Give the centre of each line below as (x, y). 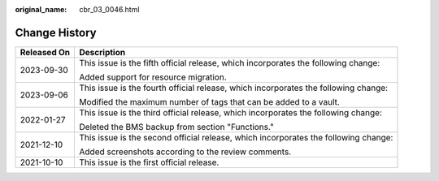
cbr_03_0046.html (109, 9)
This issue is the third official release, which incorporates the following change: (230, 112)
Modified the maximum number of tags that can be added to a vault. (210, 101)
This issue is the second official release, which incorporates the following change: (236, 137)
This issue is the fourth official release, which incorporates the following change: (234, 88)
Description (102, 52)
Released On (45, 52)
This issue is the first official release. (149, 162)
